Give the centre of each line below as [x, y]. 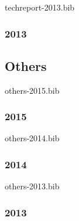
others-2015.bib [32, 90]
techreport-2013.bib [40, 7]
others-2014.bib [32, 138]
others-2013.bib [32, 186]
